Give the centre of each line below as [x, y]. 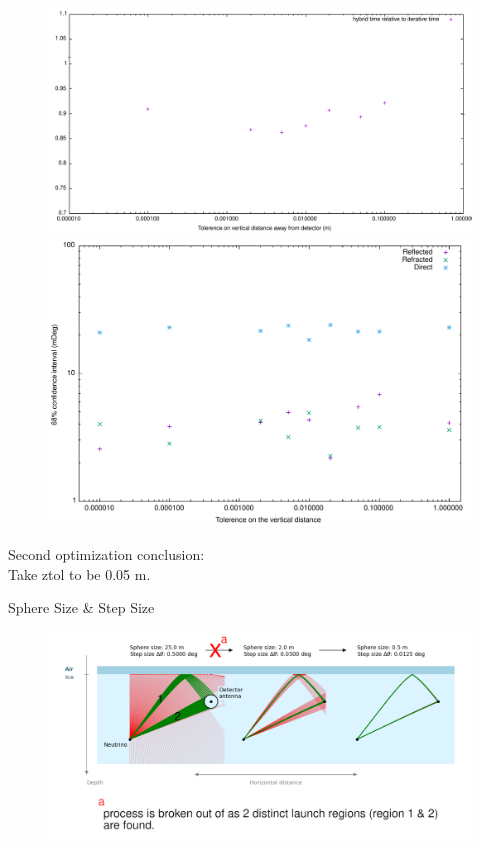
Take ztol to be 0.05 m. [79, 573]
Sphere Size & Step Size [81, 607]
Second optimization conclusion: [106, 554]
